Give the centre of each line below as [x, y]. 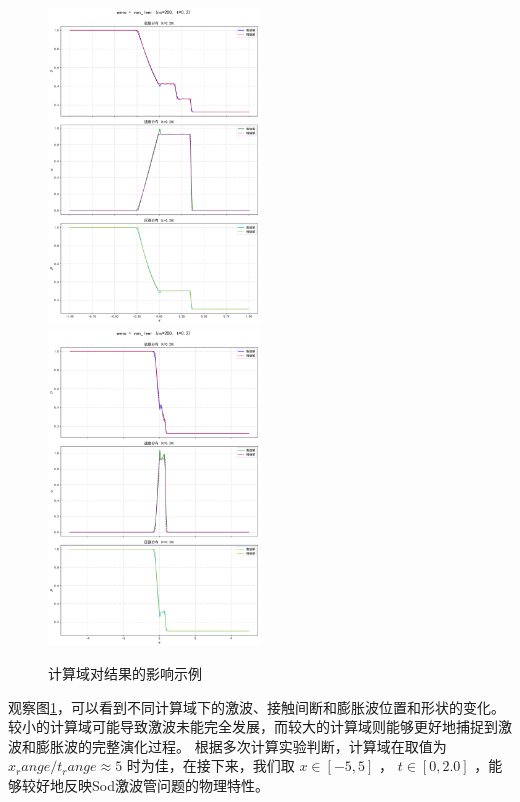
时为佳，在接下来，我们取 [210, 765]
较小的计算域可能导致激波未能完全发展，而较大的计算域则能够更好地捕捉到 [253, 726]
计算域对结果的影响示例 [125, 673]
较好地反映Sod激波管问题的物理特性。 [145, 785]
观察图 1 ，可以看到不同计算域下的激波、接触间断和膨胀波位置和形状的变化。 [256, 706]
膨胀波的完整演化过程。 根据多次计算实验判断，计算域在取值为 [241, 745]
